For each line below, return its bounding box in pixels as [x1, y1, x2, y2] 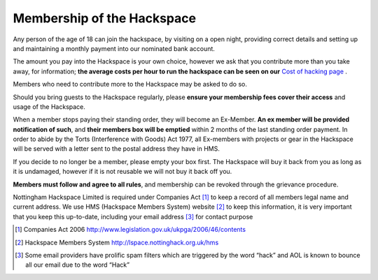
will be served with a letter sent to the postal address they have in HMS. [13, 145, 220, 153]
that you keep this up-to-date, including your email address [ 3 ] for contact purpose [13, 212, 253, 221]
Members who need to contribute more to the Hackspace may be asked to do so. [13, 80, 248, 89]
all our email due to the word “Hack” [25, 260, 129, 269]
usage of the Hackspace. [13, 102, 85, 111]
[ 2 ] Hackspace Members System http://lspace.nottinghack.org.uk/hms [15, 238, 219, 246]
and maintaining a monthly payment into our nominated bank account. [13, 44, 215, 52]
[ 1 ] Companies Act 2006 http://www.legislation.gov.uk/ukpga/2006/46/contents [15, 226, 246, 234]
